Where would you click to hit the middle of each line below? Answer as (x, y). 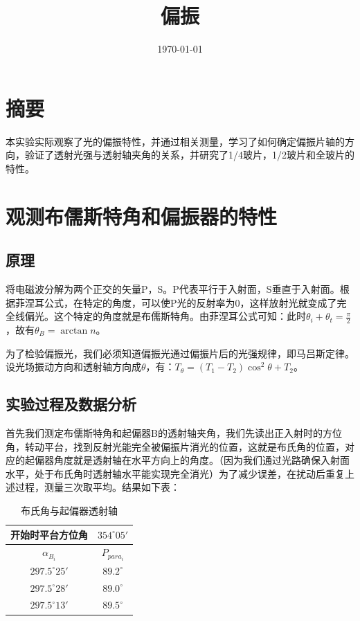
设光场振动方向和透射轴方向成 (73, 367)
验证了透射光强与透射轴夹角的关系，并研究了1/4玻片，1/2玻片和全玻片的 (189, 155)
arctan (74, 331)
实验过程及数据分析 (71, 404)
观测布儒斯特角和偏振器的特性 (142, 216)
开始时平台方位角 (49, 534)
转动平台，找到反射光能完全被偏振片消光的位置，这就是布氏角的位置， (184, 446)
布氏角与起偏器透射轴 (70, 510)
